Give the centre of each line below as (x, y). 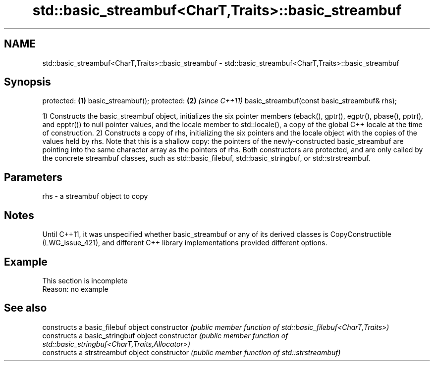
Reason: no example (75, 289)
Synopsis (27, 82)
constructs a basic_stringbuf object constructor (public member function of (165, 335)
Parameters (33, 177)
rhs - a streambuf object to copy (95, 196)
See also (26, 308)
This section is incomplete (85, 280)
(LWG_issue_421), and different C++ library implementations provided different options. (185, 243)
